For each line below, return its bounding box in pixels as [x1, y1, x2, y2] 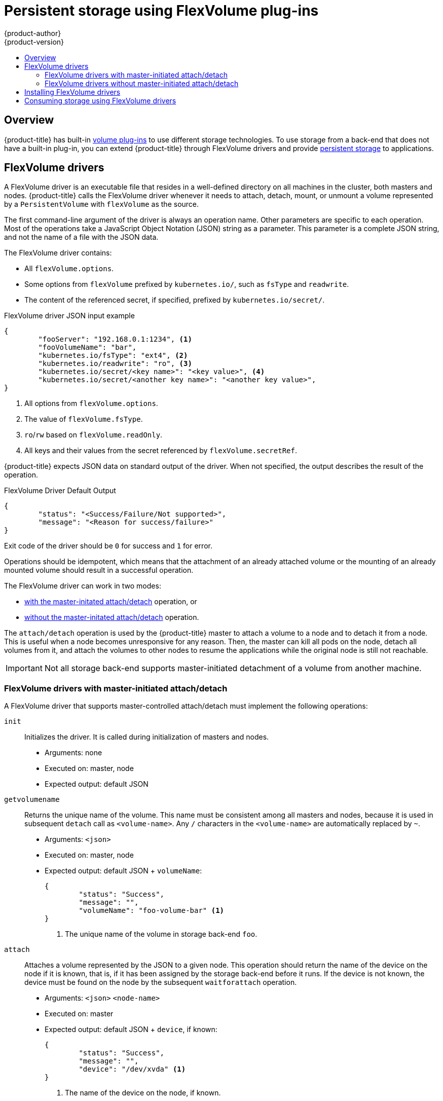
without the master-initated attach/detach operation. [24, 613, 199, 622]
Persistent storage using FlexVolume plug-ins [4, 2, 319, 19]
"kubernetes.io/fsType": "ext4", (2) [38, 351, 188, 360]
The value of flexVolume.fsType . [24, 415, 143, 424]
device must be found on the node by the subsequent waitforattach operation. [24, 978, 297, 987]
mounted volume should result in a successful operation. [4, 566, 194, 575]
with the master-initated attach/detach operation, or [24, 597, 197, 606]
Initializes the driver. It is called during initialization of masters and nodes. [24, 732, 269, 742]
